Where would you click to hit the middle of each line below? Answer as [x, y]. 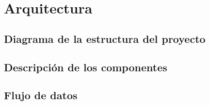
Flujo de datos [41, 95]
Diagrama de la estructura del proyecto [105, 38]
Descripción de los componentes [86, 67]
